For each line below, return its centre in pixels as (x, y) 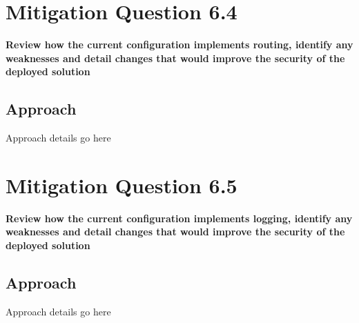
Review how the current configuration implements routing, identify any (179, 45)
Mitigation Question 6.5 (122, 185)
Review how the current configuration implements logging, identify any (179, 218)
